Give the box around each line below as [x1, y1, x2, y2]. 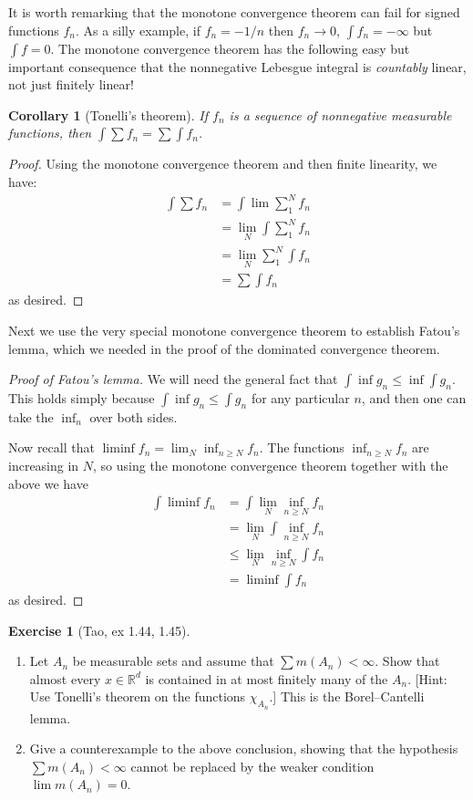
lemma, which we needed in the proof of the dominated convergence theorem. [8, 338, 440, 358]
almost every [29, 669, 101, 688]
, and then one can [361, 389, 467, 407]
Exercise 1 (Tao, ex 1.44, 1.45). [8, 620, 190, 639]
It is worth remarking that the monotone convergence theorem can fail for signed [8, 3, 460, 21]
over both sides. [89, 407, 178, 426]
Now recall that [8, 438, 95, 457]
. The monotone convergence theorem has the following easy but [50, 38, 410, 57]
